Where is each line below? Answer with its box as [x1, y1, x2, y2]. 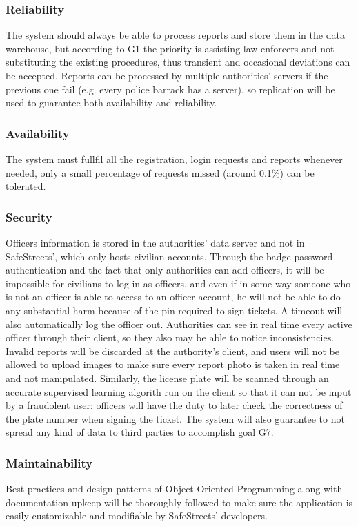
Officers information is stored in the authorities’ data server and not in [6, 236, 305, 249]
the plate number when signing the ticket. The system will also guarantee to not [6, 411, 345, 425]
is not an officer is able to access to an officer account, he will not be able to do [6, 289, 341, 304]
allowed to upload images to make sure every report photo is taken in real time [6, 357, 340, 372]
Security [6, 208, 52, 225]
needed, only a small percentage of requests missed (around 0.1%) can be [6, 165, 315, 180]
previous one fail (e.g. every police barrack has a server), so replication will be [6, 82, 335, 96]
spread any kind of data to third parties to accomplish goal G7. [6, 425, 274, 439]
